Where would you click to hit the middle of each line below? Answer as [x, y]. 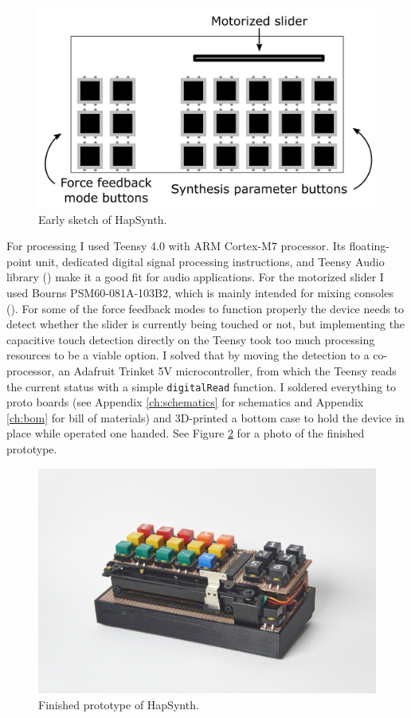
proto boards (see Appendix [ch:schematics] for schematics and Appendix [185, 402]
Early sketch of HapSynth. [103, 219]
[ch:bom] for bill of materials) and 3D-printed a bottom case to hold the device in [205, 417]
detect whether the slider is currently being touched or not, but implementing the [206, 324]
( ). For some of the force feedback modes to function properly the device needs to [205, 308]
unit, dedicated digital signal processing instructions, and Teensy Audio [210, 261]
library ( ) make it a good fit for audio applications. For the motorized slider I [195, 277]
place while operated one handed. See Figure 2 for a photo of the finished [186, 433]
